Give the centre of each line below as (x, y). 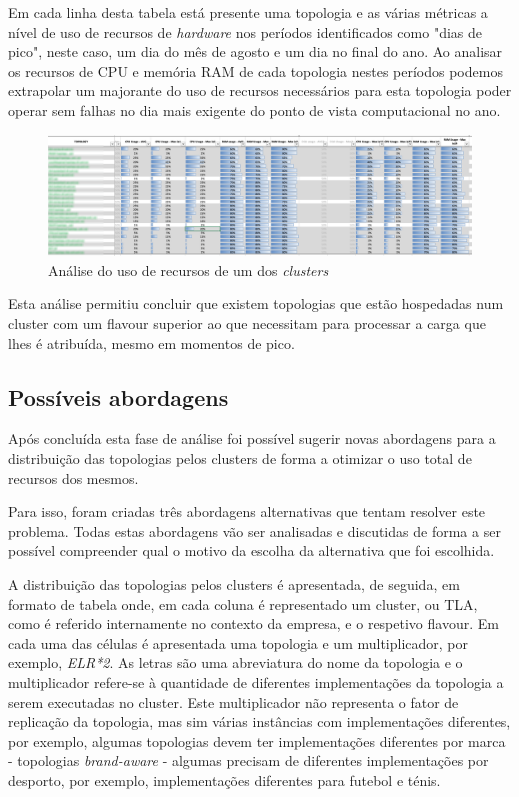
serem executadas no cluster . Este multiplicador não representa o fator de (233, 701)
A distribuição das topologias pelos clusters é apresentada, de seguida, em (234, 584)
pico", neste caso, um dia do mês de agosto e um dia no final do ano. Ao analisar (255, 51)
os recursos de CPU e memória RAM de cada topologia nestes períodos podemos (255, 70)
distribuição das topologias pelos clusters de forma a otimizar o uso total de (240, 458)
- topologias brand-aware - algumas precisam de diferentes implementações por (248, 760)
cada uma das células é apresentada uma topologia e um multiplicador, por (238, 642)
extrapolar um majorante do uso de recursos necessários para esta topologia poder (260, 90)
